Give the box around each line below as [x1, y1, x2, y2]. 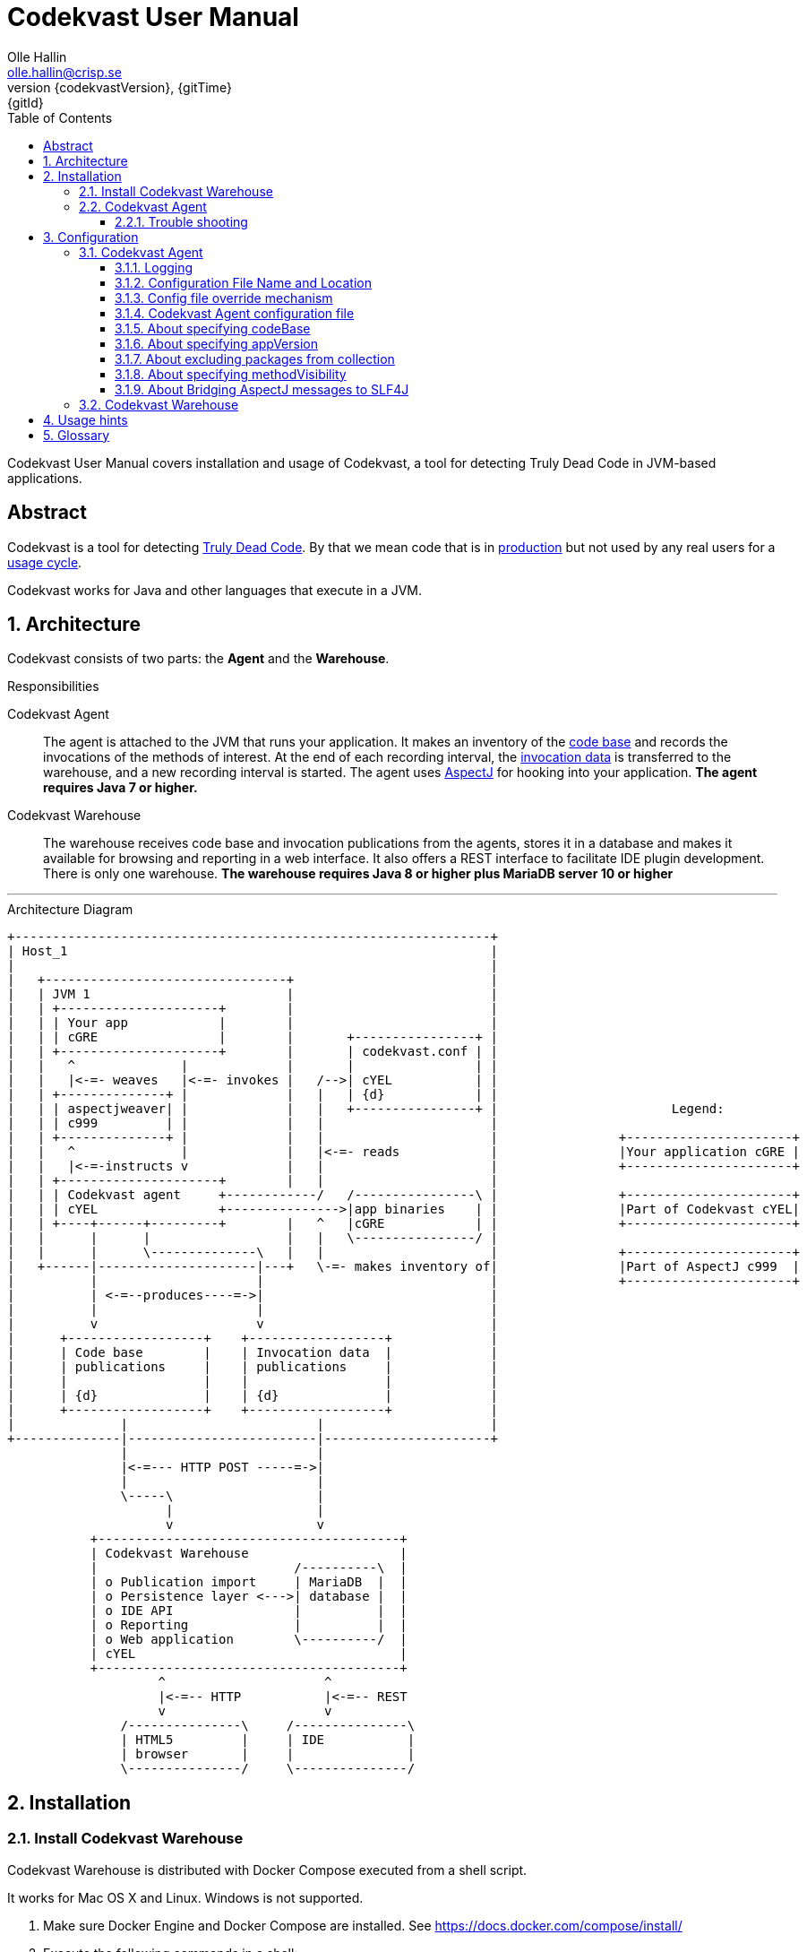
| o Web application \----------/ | [90, 1632, 408, 1647]
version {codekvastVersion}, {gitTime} [7, 79, 232, 95]
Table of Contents [7, 109, 113, 125]
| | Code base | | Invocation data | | [7, 1345, 498, 1360]
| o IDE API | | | [90, 1603, 408, 1619]
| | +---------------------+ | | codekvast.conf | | [7, 1044, 498, 1059]
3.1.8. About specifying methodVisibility [115, 366, 347, 382]
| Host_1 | [7, 944, 498, 959]
